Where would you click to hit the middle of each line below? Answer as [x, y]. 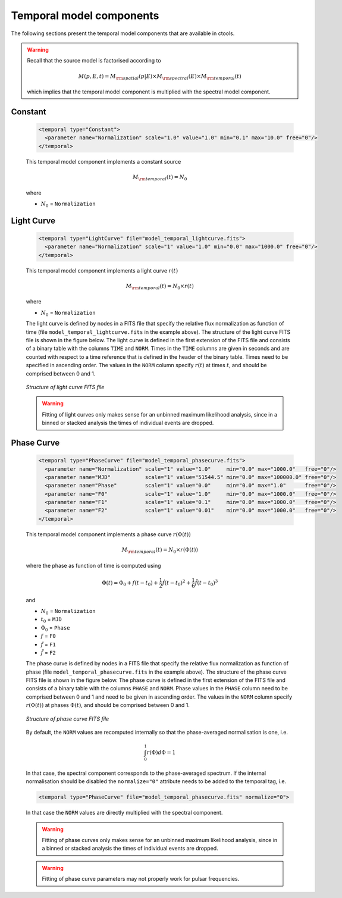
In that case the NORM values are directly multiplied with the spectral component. [124, 813]
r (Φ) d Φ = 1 [161, 752]
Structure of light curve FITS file [65, 387]
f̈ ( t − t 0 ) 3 [206, 583]
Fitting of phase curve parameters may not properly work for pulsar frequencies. [141, 879]
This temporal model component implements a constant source [103, 161]
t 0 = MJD [51, 620]
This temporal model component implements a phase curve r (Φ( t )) [108, 534]
